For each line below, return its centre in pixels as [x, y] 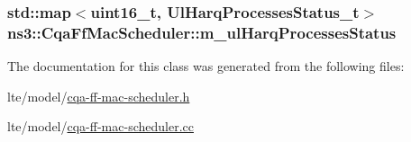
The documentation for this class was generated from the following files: [206, 66]
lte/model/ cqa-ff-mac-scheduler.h [99, 96]
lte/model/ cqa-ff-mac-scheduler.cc [100, 126]
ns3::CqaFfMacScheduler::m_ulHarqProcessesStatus [202, 32]
